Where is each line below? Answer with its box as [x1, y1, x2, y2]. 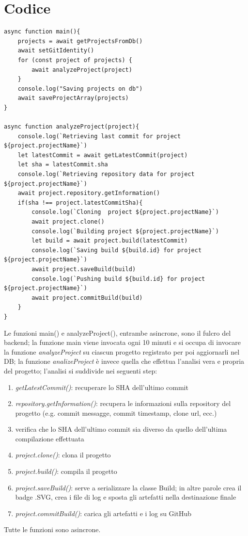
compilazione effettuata [15, 433, 84, 443]
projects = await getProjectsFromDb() [17, 37, 143, 45]
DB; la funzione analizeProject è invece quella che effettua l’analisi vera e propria [4, 356, 245, 366]
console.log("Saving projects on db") [17, 85, 143, 92]
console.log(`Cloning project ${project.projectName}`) [31, 209, 219, 216]
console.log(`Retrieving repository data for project [17, 171, 195, 178]
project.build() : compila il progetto [15, 466, 117, 476]
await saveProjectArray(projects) [17, 95, 129, 102]
